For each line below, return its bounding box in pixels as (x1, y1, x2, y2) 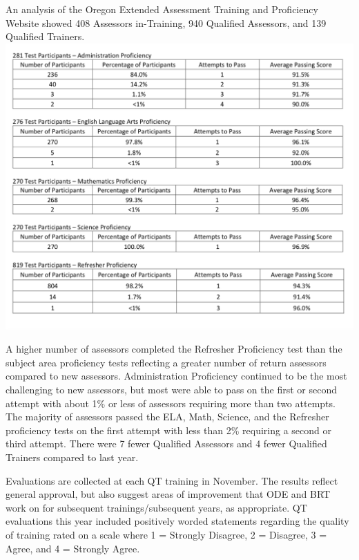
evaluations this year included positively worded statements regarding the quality (6, 514, 349, 528)
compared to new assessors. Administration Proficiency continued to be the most (6, 368, 347, 383)
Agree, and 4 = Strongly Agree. (6, 541, 140, 555)
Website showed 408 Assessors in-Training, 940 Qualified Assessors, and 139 (6, 15, 327, 30)
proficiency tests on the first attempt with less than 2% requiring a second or (6, 422, 331, 437)
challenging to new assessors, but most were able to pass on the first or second (6, 382, 337, 397)
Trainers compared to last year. (6, 450, 139, 465)
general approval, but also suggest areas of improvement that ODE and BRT (6, 487, 331, 501)
